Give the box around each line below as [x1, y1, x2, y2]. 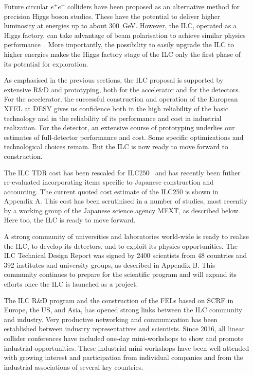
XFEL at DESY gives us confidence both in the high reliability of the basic [4, 103, 228, 113]
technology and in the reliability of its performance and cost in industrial [4, 113, 222, 123]
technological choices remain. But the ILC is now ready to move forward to [4, 141, 228, 152]
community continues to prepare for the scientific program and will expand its [4, 269, 236, 279]
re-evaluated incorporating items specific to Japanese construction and [4, 177, 214, 187]
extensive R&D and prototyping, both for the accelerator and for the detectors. [4, 84, 240, 94]
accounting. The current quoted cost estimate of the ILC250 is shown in [4, 186, 218, 196]
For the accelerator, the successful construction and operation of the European [4, 94, 238, 104]
